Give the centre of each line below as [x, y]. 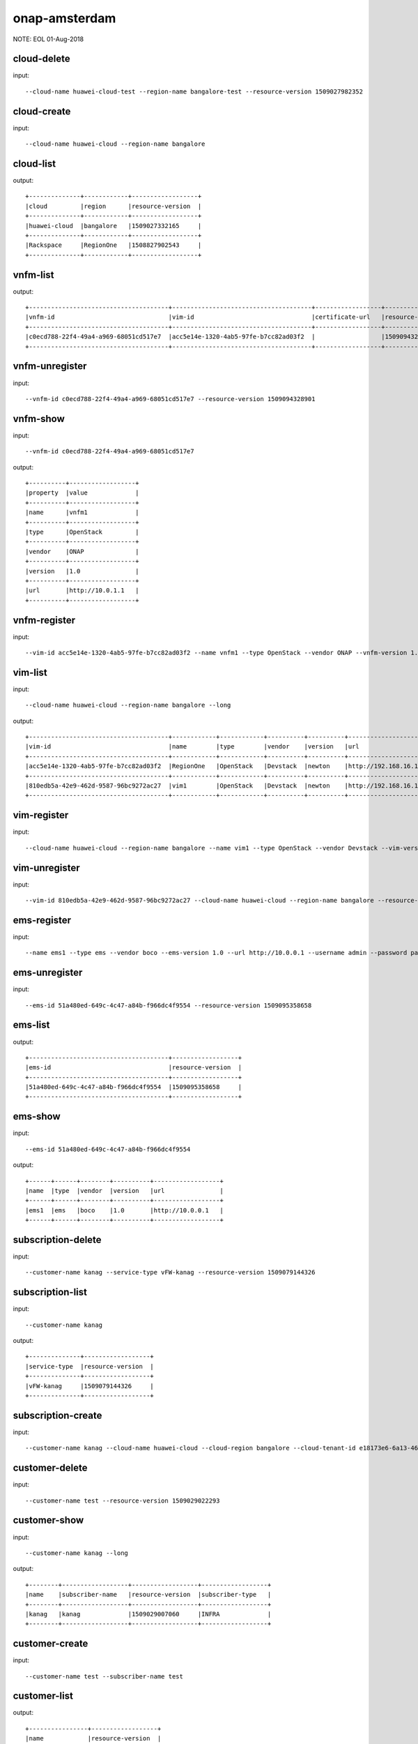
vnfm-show [39, 419]
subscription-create [57, 1415]
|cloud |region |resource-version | [114, 206]
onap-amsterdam [64, 18]
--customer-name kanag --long [77, 1553]
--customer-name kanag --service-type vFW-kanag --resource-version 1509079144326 [170, 1272]
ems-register [42, 920]
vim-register [41, 815]
